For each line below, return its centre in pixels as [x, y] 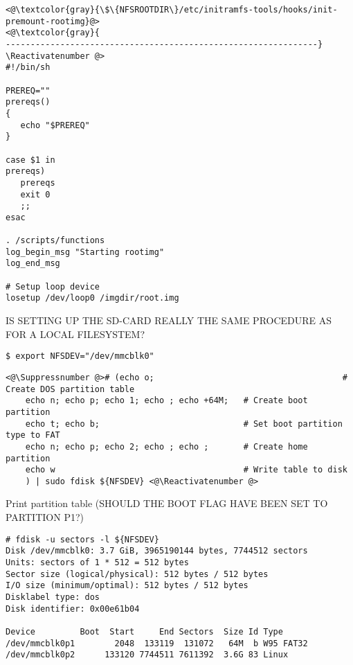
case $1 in [30, 160]
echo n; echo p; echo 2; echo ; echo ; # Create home [166, 446]
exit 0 [35, 194]
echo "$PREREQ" [55, 125]
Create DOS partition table [70, 389]
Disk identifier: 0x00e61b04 [73, 609]
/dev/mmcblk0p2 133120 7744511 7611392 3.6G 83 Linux [147, 655]
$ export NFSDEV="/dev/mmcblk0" [80, 356]
